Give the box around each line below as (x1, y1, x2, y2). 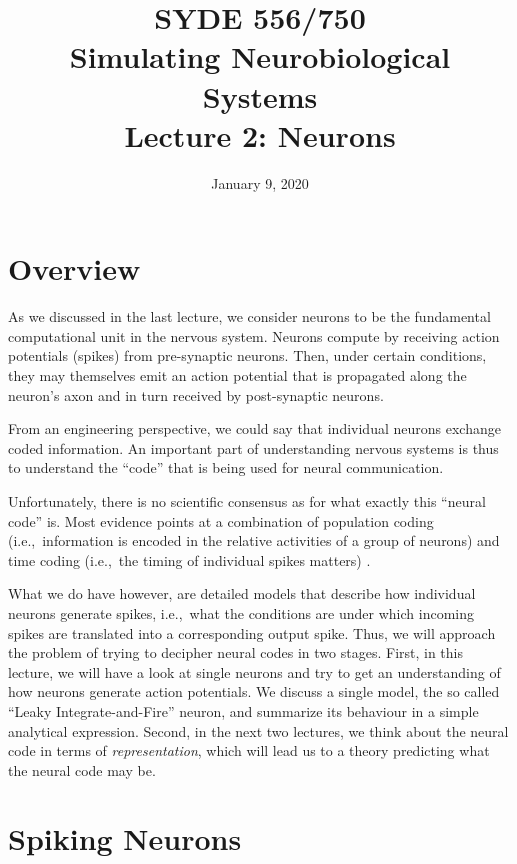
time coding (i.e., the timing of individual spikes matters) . (8, 549, 371, 570)
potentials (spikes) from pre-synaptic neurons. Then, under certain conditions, (8, 345, 487, 366)
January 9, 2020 (211, 172, 309, 193)
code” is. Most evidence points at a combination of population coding (8, 510, 434, 531)
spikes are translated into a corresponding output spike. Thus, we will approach (8, 622, 496, 643)
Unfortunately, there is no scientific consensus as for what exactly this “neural (8, 490, 486, 511)
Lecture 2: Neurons (124, 114, 396, 155)
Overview (8, 248, 141, 289)
